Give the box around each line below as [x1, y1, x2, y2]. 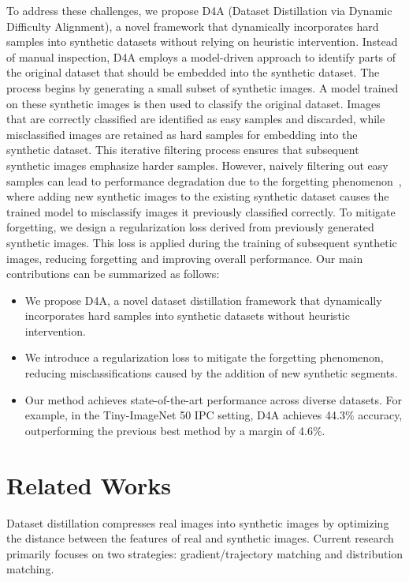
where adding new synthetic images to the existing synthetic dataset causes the [6, 188, 389, 205]
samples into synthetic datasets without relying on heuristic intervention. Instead [6, 33, 398, 50]
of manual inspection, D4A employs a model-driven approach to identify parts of [6, 48, 396, 65]
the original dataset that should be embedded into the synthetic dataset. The [6, 64, 380, 81]
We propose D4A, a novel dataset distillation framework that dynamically [24, 291, 382, 308]
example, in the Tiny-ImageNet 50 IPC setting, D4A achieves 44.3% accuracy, [24, 407, 403, 423]
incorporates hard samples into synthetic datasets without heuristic [24, 307, 350, 324]
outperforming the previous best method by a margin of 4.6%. [24, 422, 325, 438]
